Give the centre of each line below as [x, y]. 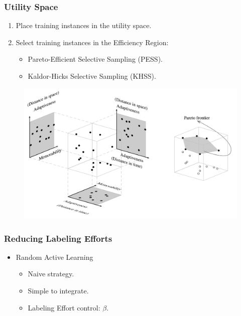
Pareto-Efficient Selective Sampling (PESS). [95, 59]
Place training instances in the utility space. [84, 25]
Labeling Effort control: [64, 307]
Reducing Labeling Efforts [58, 238]
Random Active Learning [54, 257]
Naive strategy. [51, 274]
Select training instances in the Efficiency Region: [92, 42]
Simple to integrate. [58, 291]
